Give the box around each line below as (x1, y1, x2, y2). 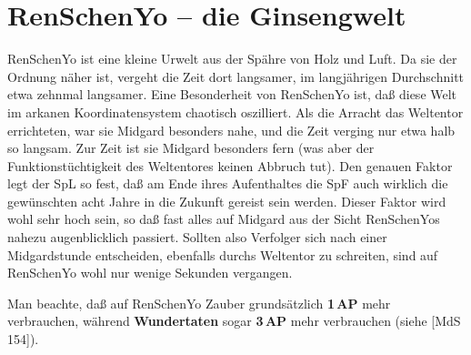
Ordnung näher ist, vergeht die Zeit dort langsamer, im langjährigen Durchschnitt (7, 66, 465, 86)
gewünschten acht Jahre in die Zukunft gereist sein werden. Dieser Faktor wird (7, 191, 446, 210)
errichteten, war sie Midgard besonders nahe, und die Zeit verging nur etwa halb (7, 120, 456, 139)
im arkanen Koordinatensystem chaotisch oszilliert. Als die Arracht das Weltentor (7, 102, 464, 121)
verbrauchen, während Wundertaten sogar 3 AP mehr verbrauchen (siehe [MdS (7, 311, 461, 330)
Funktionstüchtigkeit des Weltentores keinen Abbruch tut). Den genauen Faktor (7, 156, 453, 175)
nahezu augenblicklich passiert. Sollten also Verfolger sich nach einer (7, 228, 387, 247)
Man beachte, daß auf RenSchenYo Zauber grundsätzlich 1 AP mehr (7, 293, 391, 312)
